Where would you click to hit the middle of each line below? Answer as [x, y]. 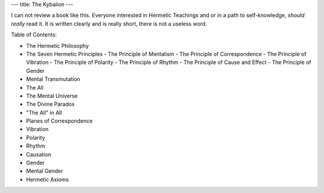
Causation [39, 154]
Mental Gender [44, 171]
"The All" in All [44, 112]
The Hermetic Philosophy [58, 45]
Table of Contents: [34, 35]
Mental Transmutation [53, 79]
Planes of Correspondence [59, 121]
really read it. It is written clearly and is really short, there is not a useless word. [109, 23]
